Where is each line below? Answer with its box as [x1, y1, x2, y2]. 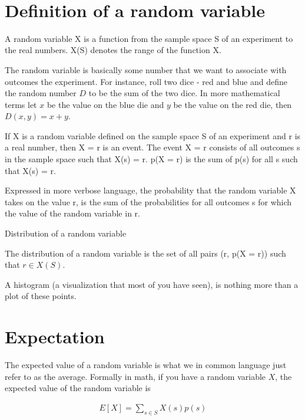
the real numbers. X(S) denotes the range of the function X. [5, 44, 221, 56]
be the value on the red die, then [173, 98, 292, 110]
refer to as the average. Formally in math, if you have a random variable [5, 370, 266, 382]
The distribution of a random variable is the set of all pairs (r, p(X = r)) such [5, 247, 286, 259]
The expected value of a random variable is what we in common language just [5, 359, 287, 371]
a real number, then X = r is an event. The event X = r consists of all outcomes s [5, 141, 300, 153]
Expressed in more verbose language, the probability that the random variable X [5, 184, 296, 196]
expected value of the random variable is [5, 382, 151, 394]
